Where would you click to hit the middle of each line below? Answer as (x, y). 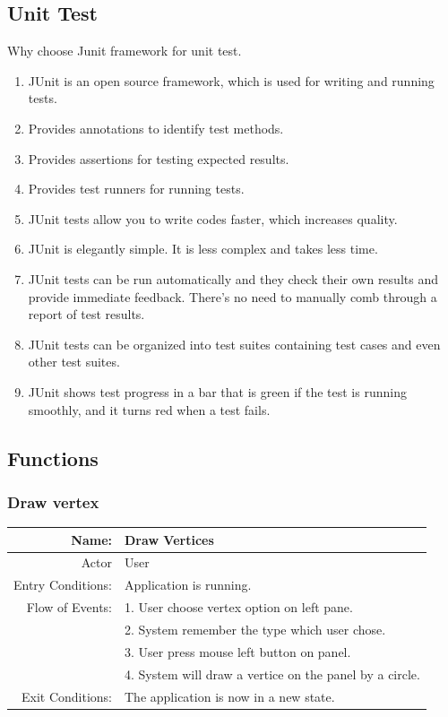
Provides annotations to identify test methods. (156, 128)
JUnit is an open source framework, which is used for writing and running (231, 80)
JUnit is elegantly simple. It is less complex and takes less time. (203, 249)
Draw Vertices (169, 539)
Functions (53, 458)
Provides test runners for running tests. (136, 189)
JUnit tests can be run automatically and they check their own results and (233, 278)
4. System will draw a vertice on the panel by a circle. (272, 674)
